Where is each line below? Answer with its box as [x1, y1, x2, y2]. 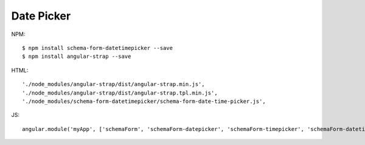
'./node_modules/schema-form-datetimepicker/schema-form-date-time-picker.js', [22, 97, 266, 105]
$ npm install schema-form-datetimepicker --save [22, 44, 173, 51]
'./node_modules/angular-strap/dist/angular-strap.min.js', [22, 81, 205, 88]
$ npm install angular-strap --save [22, 53, 131, 60]
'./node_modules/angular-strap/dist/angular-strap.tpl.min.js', [22, 89, 218, 96]
